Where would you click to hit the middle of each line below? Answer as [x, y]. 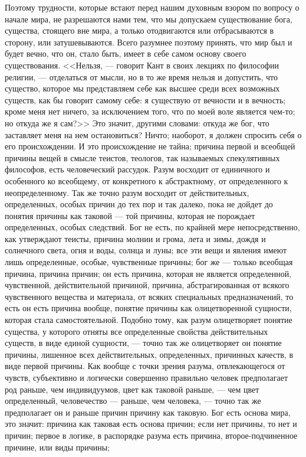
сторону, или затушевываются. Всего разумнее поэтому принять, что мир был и [149, 42]
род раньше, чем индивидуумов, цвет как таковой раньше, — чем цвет [132, 389]
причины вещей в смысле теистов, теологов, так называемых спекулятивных [142, 157]
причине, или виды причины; [57, 447]
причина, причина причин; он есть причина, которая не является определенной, [148, 273]
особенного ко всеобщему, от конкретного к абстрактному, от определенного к [147, 180]
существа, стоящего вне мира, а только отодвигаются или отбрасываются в [139, 30]
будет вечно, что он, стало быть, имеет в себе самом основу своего [126, 53]
